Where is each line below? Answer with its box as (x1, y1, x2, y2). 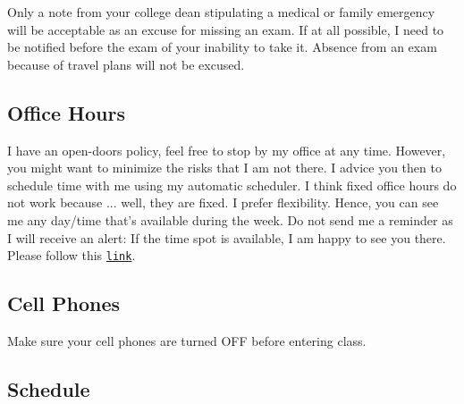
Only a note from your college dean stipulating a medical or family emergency (7, 3, 435, 21)
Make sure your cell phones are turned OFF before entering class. (7, 332, 367, 349)
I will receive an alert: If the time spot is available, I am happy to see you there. (7, 228, 446, 247)
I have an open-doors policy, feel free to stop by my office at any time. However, (7, 140, 446, 159)
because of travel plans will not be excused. (7, 55, 245, 73)
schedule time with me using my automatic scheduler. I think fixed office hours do (7, 175, 457, 194)
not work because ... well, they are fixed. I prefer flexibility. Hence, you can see (7, 193, 439, 212)
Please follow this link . (7, 246, 136, 265)
